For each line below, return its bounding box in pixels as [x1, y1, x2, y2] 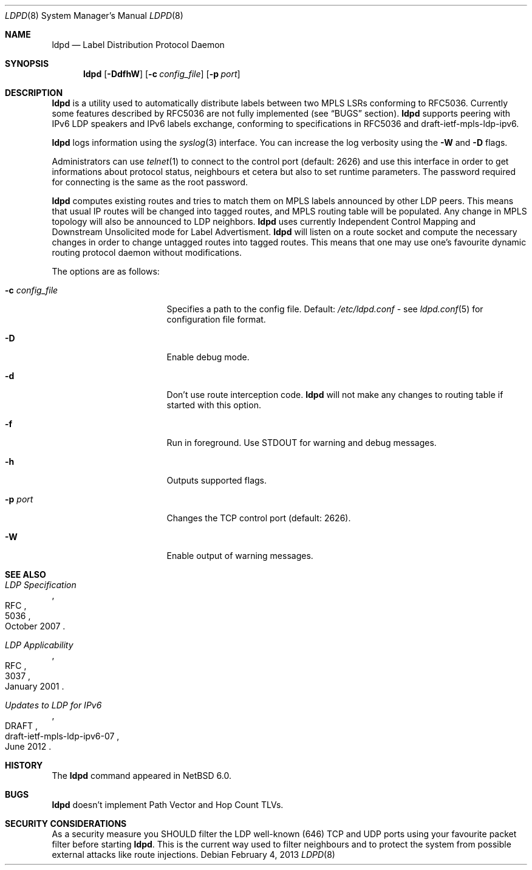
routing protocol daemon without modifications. [52, 247, 242, 258]
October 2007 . [5, 621, 66, 631]
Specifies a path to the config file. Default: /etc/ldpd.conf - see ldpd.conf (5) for [166, 304, 483, 314]
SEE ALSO [5, 569, 46, 580]
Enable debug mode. [166, 352, 250, 362]
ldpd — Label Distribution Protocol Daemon [52, 39, 225, 50]
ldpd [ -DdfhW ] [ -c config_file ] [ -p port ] [83, 69, 240, 79]
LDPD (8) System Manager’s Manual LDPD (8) [5, 10, 183, 21]
